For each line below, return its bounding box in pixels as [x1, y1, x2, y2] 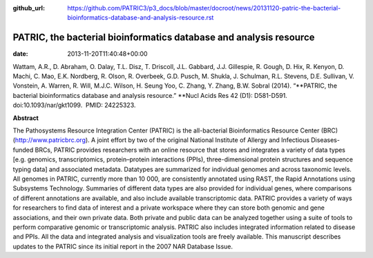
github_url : [12, 4, 45, 12]
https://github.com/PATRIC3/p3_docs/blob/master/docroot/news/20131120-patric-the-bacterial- [67, 4, 341, 12]
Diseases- [311, 136, 340, 144]
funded [12, 146, 34, 154]
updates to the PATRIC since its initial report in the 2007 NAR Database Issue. [12, 242, 233, 250]
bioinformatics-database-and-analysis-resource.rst [67, 14, 214, 22]
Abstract [12, 114, 39, 122]
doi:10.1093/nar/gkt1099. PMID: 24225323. [12, 101, 136, 110]
